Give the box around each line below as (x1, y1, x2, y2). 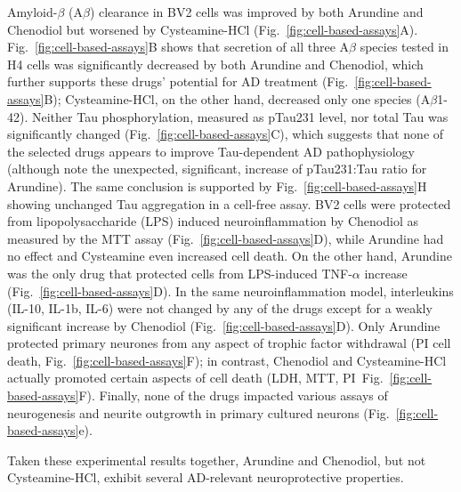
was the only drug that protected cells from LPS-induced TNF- (7, 263, 352, 282)
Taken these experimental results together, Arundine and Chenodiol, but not (7, 450, 426, 469)
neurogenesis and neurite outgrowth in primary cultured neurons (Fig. (7, 403, 390, 422)
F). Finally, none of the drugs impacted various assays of (78, 386, 388, 405)
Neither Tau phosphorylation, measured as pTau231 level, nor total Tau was (31, 107, 449, 125)
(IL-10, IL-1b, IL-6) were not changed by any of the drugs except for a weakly (7, 299, 433, 318)
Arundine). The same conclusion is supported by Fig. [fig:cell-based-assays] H (7, 176, 427, 195)
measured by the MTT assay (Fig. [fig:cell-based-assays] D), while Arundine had (7, 229, 444, 247)
